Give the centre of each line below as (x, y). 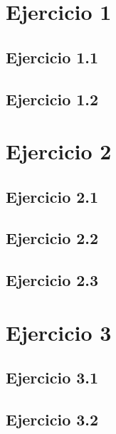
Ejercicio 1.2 (52, 99)
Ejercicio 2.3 (52, 280)
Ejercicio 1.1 (52, 57)
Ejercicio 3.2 (52, 419)
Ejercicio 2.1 (52, 196)
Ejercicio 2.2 (52, 238)
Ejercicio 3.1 (52, 377)
